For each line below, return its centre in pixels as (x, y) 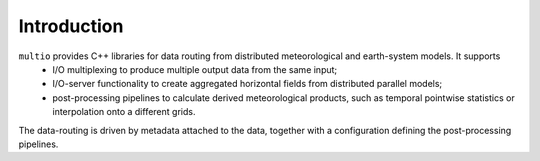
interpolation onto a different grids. (124, 112)
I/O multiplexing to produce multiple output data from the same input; (195, 69)
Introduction (71, 26)
